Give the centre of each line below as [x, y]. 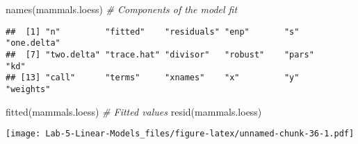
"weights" [28, 89]
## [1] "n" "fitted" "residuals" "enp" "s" [153, 31]
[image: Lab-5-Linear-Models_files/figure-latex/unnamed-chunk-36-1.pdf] [180, 134]
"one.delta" [33, 43]
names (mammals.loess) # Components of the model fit [122, 9]
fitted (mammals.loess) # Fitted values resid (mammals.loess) [134, 111]
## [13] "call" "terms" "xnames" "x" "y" [153, 78]
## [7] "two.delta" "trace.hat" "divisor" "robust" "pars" [160, 54]
